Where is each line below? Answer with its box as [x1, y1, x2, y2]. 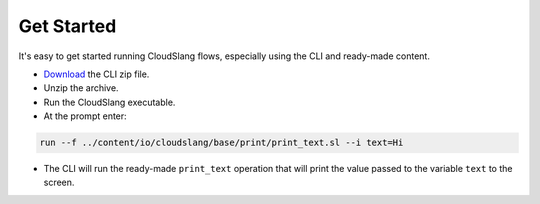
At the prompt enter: [43, 110, 127, 122]
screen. [43, 176, 75, 189]
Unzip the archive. [43, 82, 119, 94]
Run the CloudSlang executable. [43, 96, 176, 108]
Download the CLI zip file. [43, 68, 150, 80]
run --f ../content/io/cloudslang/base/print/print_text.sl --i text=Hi [39, 137, 404, 149]
